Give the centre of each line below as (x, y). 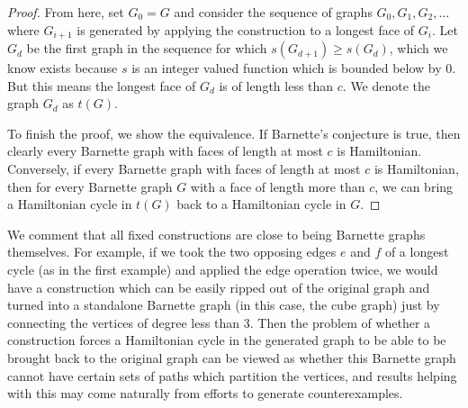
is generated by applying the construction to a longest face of (246, 29)
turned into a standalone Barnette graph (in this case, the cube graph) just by (224, 305)
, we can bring (414, 186)
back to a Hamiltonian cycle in (261, 204)
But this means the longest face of (102, 85)
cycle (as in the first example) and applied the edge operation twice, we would (223, 269)
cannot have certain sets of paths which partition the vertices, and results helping (232, 375)
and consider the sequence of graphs (273, 12)
